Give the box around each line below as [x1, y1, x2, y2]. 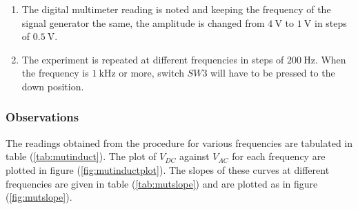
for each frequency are [232, 149, 326, 163]
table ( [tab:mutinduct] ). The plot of [6, 149, 157, 163]
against [179, 149, 210, 163]
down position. [21, 79, 84, 93]
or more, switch [119, 66, 184, 80]
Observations [6, 108, 79, 126]
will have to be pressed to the [210, 66, 335, 80]
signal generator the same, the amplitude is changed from [21, 15, 265, 30]
